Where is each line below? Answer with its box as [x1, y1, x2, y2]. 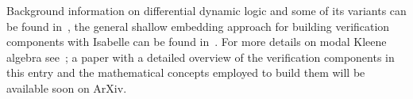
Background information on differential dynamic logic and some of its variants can [6, 2, 407, 18]
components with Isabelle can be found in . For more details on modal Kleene [6, 33, 387, 50]
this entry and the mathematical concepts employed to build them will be [6, 64, 365, 81]
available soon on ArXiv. [6, 79, 127, 96]
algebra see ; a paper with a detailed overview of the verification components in [6, 48, 395, 65]
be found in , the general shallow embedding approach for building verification [6, 17, 390, 34]
